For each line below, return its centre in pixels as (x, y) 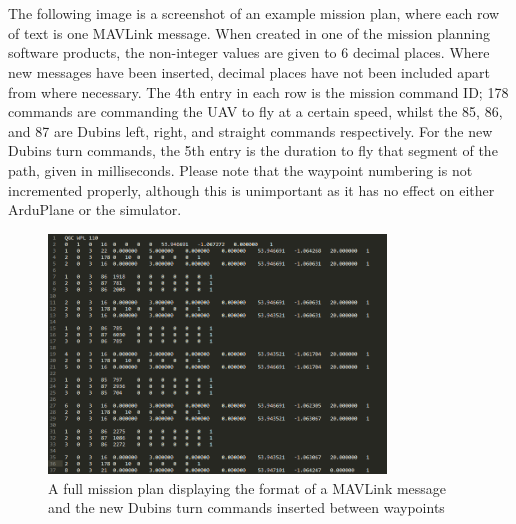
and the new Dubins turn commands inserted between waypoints (246, 507)
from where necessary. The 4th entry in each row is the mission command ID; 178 (258, 91)
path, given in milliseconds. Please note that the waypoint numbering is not (240, 169)
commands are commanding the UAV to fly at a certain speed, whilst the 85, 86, (255, 111)
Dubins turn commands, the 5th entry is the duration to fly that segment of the (253, 150)
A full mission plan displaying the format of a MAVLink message (247, 487)
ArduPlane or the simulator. (95, 209)
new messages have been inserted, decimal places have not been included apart (249, 71)
